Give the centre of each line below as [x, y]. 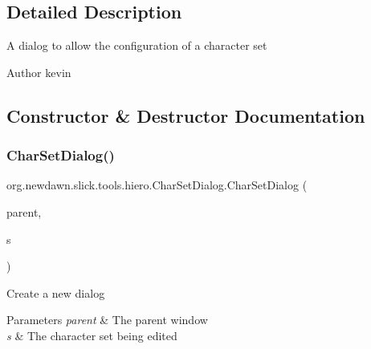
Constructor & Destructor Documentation [186, 115]
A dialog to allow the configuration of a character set [137, 45]
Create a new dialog [56, 292]
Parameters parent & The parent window [107, 320]
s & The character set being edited [92, 335]
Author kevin [39, 72]
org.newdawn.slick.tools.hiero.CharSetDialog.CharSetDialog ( [157, 185]
